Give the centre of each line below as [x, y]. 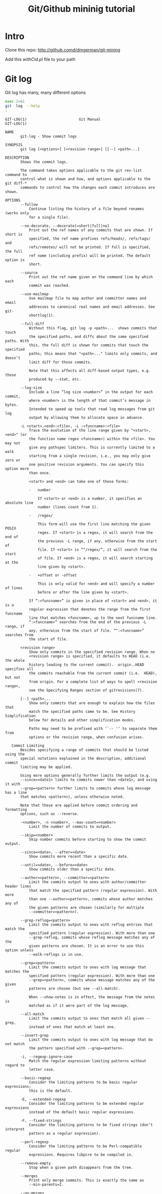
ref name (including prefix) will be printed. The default [90, 256]
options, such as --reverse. [49, 814]
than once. [40, 473]
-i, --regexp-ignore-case [46, 1057]
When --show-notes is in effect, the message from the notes [92, 997]
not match [15, 1044]
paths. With [17, 341]
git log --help [23, 106]
